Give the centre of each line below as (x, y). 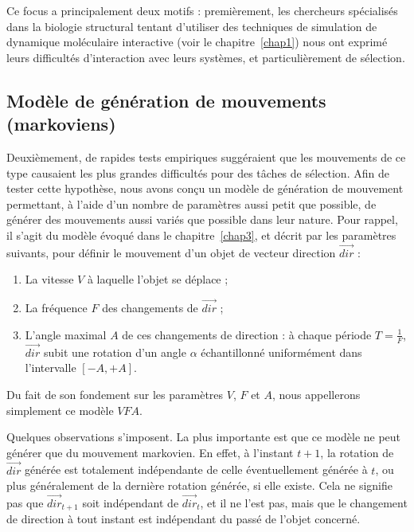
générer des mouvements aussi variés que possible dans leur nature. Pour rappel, (202, 219)
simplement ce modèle (60, 410)
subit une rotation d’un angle (115, 352)
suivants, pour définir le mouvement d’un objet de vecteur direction (171, 252)
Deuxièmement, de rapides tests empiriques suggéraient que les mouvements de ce (206, 156)
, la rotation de (357, 452)
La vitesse (49, 279)
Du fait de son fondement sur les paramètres (115, 394)
